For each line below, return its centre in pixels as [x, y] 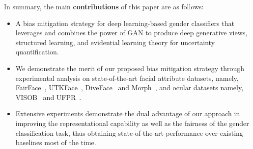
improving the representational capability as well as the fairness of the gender [132, 123]
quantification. [37, 52]
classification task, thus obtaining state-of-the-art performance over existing [129, 133]
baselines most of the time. [56, 142]
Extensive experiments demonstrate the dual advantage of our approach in [128, 113]
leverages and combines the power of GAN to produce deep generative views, [131, 33]
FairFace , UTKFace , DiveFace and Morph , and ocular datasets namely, [129, 87]
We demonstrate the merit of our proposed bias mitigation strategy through [130, 68]
